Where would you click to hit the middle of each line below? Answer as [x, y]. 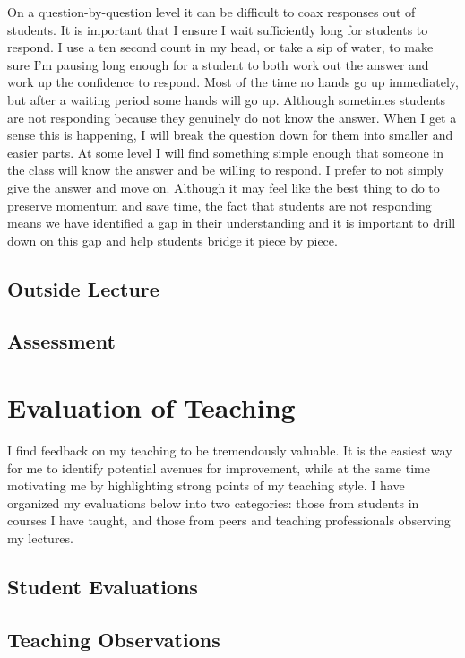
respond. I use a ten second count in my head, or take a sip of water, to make [220, 47]
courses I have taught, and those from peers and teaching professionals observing [229, 520]
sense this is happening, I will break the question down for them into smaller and [230, 135]
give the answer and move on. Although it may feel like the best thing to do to [224, 187]
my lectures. [40, 537]
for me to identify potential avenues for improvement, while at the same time [219, 468]
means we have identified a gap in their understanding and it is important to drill [232, 223]
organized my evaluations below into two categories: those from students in [213, 502]
